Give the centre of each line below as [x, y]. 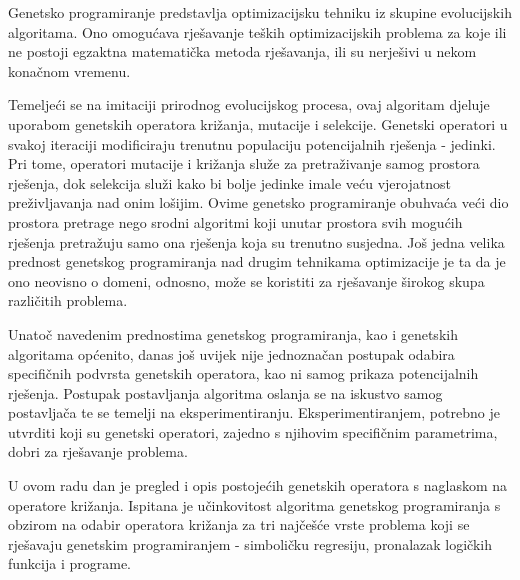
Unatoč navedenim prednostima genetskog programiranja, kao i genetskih [233, 333]
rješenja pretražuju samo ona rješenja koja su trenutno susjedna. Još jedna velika [256, 241]
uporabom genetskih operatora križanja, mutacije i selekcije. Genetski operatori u [258, 123]
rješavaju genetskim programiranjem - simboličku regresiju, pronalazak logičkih [250, 543]
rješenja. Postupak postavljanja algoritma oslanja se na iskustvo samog [225, 392]
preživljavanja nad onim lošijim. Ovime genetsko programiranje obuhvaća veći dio [258, 202]
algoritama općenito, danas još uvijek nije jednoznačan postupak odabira [231, 353]
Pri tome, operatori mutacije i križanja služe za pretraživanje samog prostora [244, 163]
